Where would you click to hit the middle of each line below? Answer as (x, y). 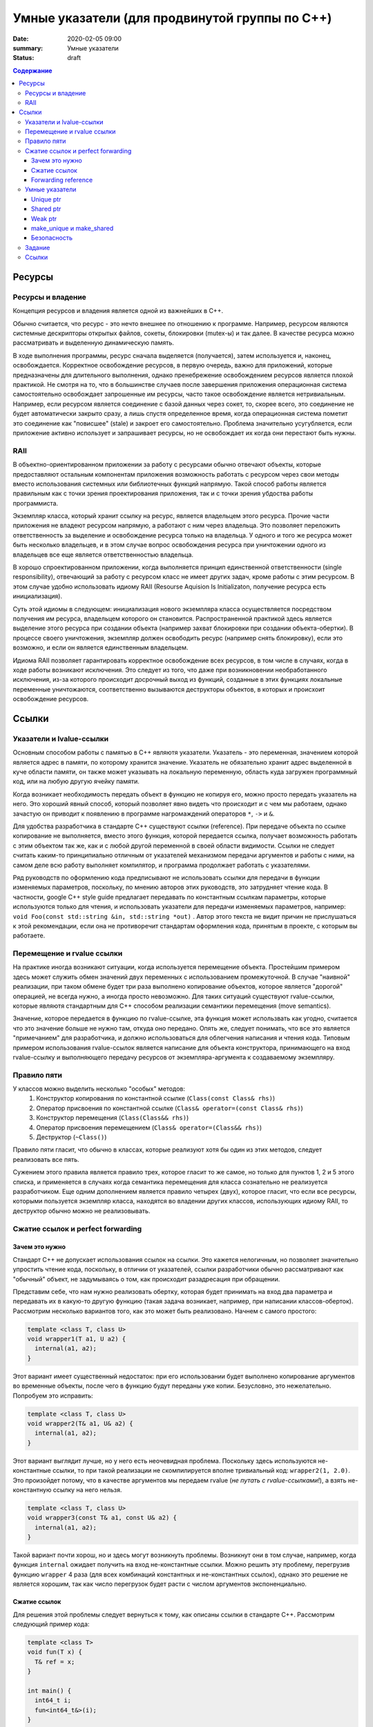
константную (32, 1489)
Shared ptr (46, 209)
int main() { (49, 1690)
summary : (28, 48)
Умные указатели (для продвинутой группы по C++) (172, 18)
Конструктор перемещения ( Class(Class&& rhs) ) (113, 1118)
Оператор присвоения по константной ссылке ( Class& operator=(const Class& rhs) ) (170, 1108)
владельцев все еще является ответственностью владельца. (103, 554)
